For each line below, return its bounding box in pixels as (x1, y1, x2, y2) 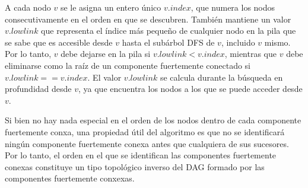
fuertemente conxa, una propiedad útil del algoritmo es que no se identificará (5, 125, 285, 138)
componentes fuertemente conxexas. (5, 172, 135, 184)
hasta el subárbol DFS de (122, 36, 215, 48)
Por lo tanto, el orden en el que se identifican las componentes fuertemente (5, 149, 277, 161)
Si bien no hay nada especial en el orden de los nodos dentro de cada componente (5, 114, 301, 126)
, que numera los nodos (190, 1, 275, 13)
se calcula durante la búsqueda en (160, 71, 283, 83)
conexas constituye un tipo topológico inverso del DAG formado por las (5, 160, 265, 173)
